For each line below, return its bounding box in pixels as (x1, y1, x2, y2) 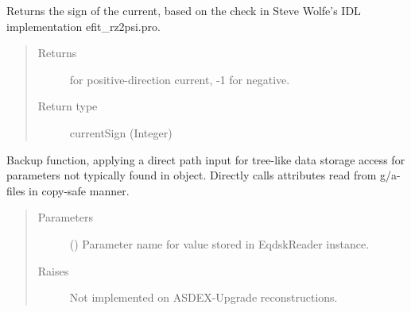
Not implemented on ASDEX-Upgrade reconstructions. (69, 289, 338, 306)
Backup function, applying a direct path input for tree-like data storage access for (6, 151, 405, 168)
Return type (37, 98, 98, 114)
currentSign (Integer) (69, 124, 173, 141)
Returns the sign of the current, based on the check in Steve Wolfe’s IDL (6, 2, 361, 18)
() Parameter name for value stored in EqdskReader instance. (69, 235, 370, 252)
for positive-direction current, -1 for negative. (69, 71, 290, 87)
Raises (37, 262, 69, 279)
